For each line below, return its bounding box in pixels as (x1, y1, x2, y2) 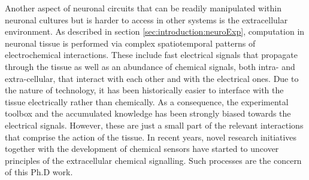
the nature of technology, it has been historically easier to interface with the (5, 84, 284, 96)
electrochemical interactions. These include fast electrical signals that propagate (5, 48, 298, 61)
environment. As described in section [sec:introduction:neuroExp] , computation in (5, 25, 305, 38)
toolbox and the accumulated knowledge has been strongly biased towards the (5, 107, 291, 120)
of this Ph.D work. (5, 166, 73, 178)
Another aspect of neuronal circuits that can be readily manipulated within (5, 2, 281, 14)
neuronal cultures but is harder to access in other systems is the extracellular (5, 13, 288, 26)
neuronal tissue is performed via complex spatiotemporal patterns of (5, 36, 256, 49)
